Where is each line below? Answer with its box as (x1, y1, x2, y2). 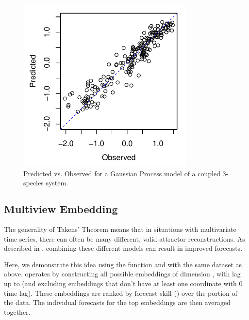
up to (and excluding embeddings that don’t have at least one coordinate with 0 (4, 278, 243, 288)
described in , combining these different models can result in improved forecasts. (4, 243, 243, 253)
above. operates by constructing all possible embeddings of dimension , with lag (4, 269, 241, 279)
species (23, 178, 44, 188)
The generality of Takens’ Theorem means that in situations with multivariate (4, 224, 236, 234)
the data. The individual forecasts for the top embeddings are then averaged (4, 297, 231, 307)
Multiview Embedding (4, 201, 118, 216)
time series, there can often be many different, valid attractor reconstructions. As (4, 233, 245, 244)
